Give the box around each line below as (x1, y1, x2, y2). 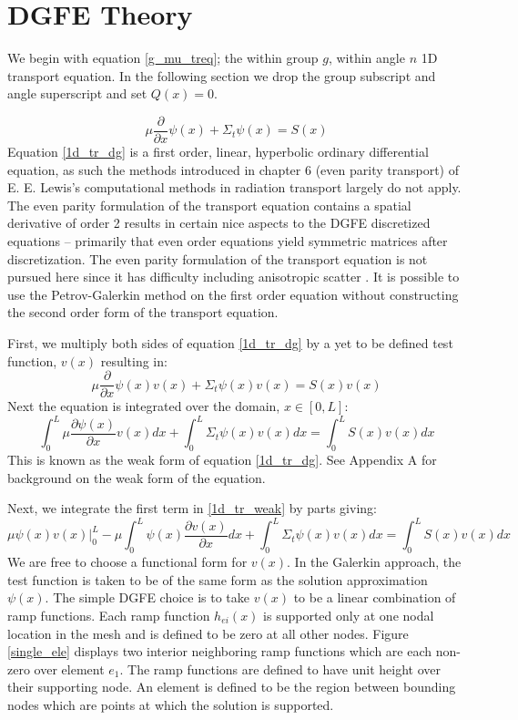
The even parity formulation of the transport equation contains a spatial (7, 195, 411, 214)
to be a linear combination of (293, 588, 456, 607)
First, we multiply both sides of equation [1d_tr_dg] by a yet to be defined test (7, 333, 453, 352)
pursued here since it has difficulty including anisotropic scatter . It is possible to (7, 267, 460, 286)
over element (34, 659, 105, 678)
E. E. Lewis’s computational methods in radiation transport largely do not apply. (7, 178, 462, 197)
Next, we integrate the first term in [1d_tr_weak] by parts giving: (7, 499, 377, 518)
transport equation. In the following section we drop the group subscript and (7, 66, 436, 85)
